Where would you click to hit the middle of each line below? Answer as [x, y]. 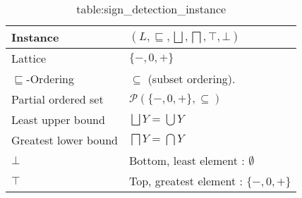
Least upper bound [58, 119]
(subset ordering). [192, 79]
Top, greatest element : [186, 181]
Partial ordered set [58, 99]
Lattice [29, 58]
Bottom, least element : [187, 160]
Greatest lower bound [65, 140]
